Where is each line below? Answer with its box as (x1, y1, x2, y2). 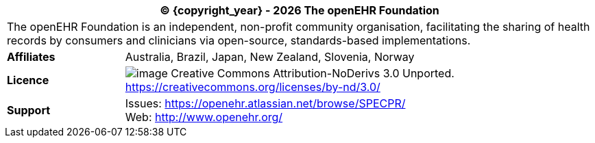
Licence (7, 73, 49, 87)
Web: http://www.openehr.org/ (125, 110, 283, 124)
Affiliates (7, 50, 56, 64)
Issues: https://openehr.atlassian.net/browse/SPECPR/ (125, 96, 406, 110)
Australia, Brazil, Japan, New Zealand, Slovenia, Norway (125, 50, 415, 64)
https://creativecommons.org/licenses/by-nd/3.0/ (125, 80, 380, 94)
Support (7, 103, 51, 117)
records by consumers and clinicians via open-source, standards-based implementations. (7, 34, 471, 47)
